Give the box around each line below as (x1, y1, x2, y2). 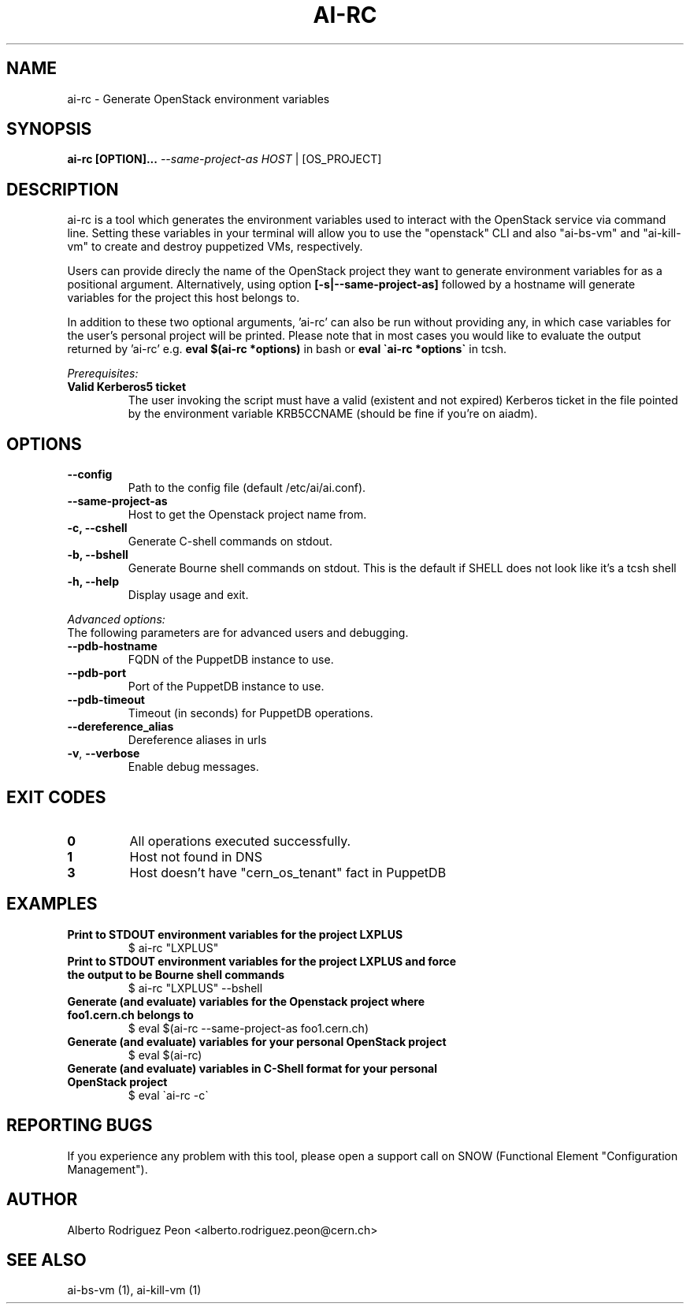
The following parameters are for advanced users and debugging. (67, 626, 409, 640)
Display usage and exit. (128, 588, 249, 602)
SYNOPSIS (6, 119, 92, 140)
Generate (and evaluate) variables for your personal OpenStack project (67, 1034, 447, 1048)
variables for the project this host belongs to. (67, 291, 300, 305)
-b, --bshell (67, 548, 128, 562)
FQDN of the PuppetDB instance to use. (128, 653, 334, 667)
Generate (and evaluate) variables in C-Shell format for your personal (67, 1061, 438, 1075)
